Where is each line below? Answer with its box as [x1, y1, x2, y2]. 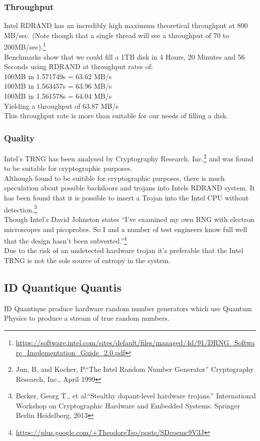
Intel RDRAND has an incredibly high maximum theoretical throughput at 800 [4, 20, 248, 31]
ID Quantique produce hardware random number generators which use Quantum [4, 303, 252, 313]
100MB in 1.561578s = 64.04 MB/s [4, 91, 112, 101]
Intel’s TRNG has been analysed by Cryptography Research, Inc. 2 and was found [4, 152, 253, 163]
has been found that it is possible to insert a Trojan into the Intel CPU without [4, 192, 249, 203]
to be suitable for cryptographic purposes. [4, 163, 132, 173]
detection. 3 [4, 202, 37, 214]
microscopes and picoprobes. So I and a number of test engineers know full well [4, 224, 247, 234]
